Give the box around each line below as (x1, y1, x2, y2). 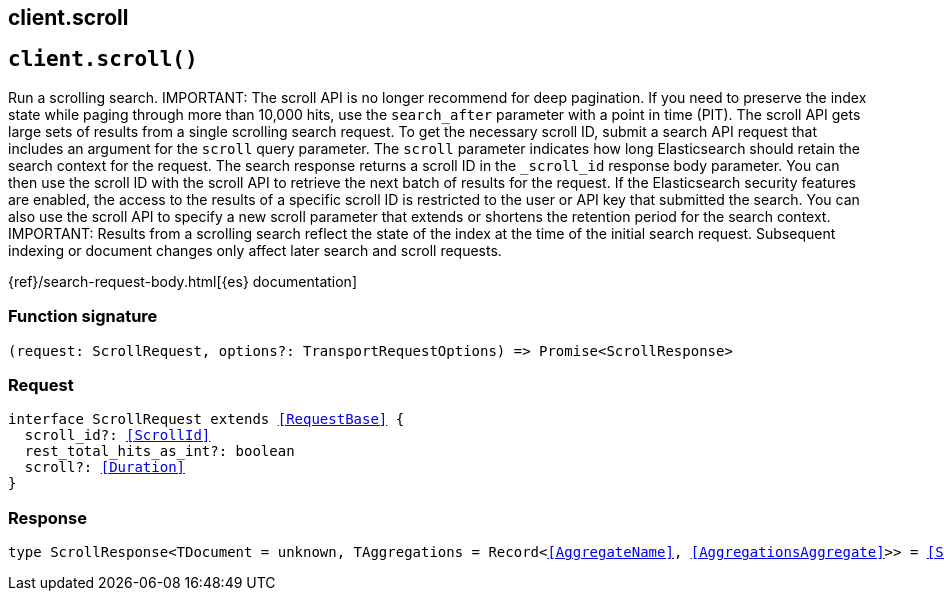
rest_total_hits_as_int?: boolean (24, 443, 295, 460)
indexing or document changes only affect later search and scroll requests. (8, 241, 502, 259)
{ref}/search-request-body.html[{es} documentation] (8, 272, 357, 290)
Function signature (8, 306, 158, 327)
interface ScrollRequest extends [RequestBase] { (8, 411, 405, 428)
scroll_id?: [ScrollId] (24, 427, 211, 444)
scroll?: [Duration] (24, 459, 186, 476)
